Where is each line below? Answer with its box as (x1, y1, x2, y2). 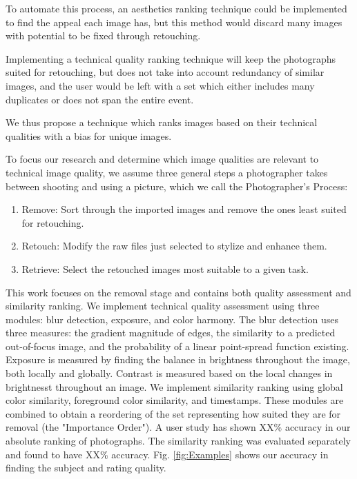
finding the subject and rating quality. (6, 460, 166, 475)
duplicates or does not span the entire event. (6, 92, 194, 106)
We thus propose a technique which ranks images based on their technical (6, 115, 318, 130)
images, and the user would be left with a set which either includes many (6, 78, 315, 92)
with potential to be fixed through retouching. (6, 28, 201, 43)
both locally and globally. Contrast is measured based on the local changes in (6, 366, 333, 380)
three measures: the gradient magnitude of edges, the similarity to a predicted (6, 325, 336, 340)
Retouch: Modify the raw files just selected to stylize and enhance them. (21, 238, 327, 253)
